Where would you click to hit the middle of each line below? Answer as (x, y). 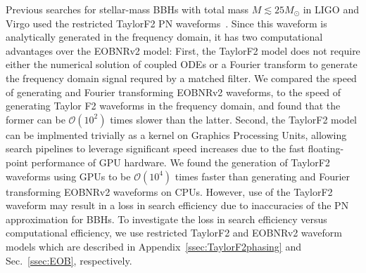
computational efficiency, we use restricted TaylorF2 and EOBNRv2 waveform (174, 233)
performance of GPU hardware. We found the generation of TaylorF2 (181, 162)
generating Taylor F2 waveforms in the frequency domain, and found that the (173, 106)
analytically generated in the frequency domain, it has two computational (164, 37)
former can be (36, 119)
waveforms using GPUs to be (68, 176)
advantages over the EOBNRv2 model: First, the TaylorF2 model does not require (183, 50)
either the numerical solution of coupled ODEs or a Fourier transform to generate (182, 64)
